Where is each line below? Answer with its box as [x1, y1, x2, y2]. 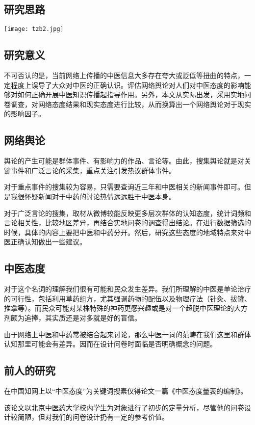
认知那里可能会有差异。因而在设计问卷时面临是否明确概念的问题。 [4, 339, 217, 349]
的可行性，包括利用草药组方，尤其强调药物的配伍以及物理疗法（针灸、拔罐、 [4, 293, 251, 303]
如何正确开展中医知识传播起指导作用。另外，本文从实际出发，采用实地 [17, 89, 244, 100]
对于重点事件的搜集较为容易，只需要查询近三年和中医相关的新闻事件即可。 [4, 182, 244, 192]
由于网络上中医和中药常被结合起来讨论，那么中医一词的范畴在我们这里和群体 [4, 329, 251, 339]
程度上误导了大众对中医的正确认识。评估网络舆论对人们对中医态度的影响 [10, 80, 244, 90]
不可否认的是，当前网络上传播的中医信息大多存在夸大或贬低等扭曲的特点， [4, 70, 244, 80]
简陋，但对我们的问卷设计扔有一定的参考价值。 [17, 412, 169, 422]
